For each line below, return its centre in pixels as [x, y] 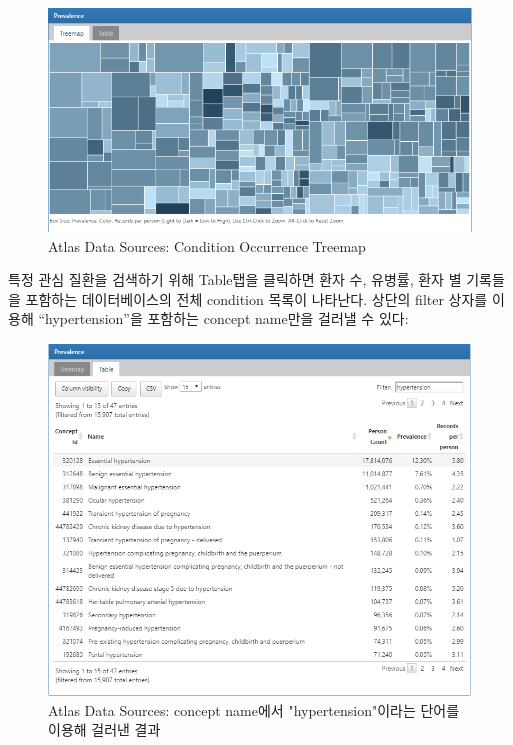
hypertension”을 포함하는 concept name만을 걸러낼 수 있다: [227, 318]
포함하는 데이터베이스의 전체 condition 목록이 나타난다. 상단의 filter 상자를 [256, 298]
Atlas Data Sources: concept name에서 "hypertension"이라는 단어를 [254, 709]
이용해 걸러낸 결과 [104, 729]
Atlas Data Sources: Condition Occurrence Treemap [207, 245]
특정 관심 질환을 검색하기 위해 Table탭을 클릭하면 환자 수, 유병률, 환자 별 [235, 279]
